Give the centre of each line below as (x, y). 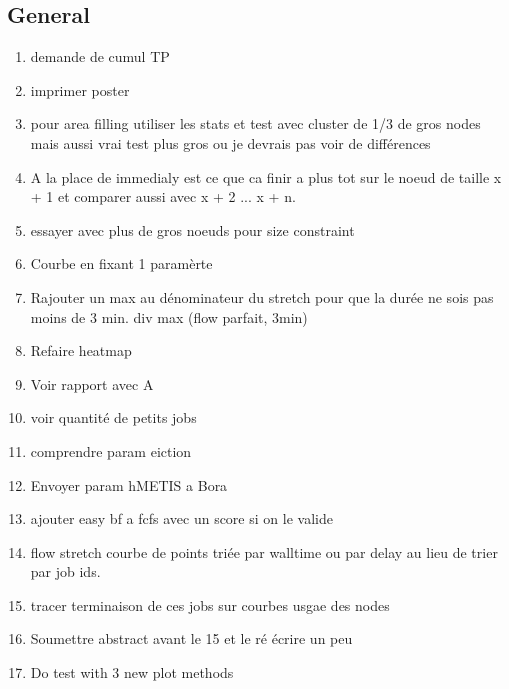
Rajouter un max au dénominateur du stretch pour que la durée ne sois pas (262, 296)
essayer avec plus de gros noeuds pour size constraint (192, 229)
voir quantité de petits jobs (113, 417)
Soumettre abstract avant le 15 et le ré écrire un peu (191, 638)
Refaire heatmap (81, 350)
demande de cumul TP (100, 56)
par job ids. (65, 571)
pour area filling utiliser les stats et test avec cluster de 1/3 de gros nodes (255, 123)
